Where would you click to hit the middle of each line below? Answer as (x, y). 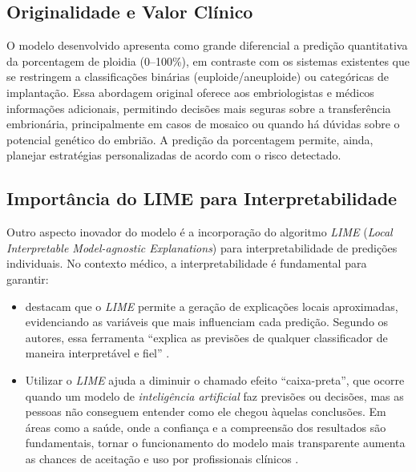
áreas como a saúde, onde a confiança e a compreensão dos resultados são (206, 427)
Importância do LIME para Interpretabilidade (202, 198)
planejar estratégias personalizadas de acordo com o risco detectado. (174, 155)
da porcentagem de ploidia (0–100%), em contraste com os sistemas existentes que (208, 61)
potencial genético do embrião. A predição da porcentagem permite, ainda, (190, 139)
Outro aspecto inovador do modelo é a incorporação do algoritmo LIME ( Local (200, 232)
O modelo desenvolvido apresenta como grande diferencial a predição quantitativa (207, 45)
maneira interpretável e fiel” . (97, 353)
